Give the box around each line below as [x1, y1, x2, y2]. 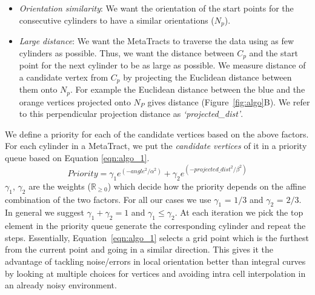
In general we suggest [5, 206, 84, 219]
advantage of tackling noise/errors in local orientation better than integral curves [5, 255, 306, 268]
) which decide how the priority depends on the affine [107, 179, 306, 192]
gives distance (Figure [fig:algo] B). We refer [147, 95, 310, 108]
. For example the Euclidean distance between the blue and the [70, 83, 305, 96]
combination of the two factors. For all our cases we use [5, 193, 211, 205]
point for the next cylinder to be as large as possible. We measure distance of [19, 59, 306, 71]
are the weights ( [28, 179, 91, 192]
